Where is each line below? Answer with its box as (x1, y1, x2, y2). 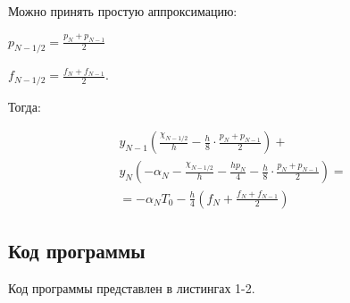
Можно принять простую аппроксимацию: (8, 2, 237, 20)
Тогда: (8, 97, 41, 115)
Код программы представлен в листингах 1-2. (8, 278, 255, 297)
